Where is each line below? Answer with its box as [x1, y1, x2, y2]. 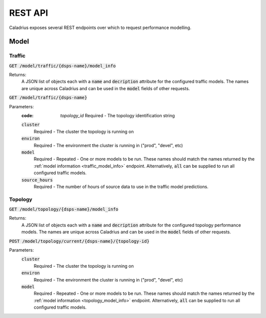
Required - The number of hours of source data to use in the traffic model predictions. [33, 184, 209, 190]
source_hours [21, 177, 53, 183]
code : [21, 113, 34, 119]
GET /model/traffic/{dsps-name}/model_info [9, 63, 116, 68]
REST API [9, 7, 48, 18]
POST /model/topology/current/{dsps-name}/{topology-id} [9, 238, 150, 244]
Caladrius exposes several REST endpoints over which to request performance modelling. [9, 25, 192, 31]
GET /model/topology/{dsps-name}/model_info [9, 207, 119, 212]
